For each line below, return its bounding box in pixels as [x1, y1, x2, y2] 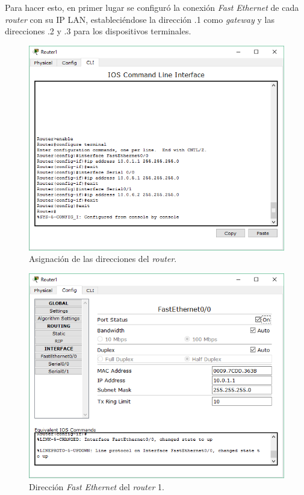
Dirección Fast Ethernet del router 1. [29, 480, 164, 493]
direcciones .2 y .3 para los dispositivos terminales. [5, 25, 191, 37]
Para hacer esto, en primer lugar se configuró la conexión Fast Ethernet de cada [5, 1, 299, 13]
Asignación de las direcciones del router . [29, 252, 177, 265]
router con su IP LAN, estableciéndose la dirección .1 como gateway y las [5, 13, 275, 25]
